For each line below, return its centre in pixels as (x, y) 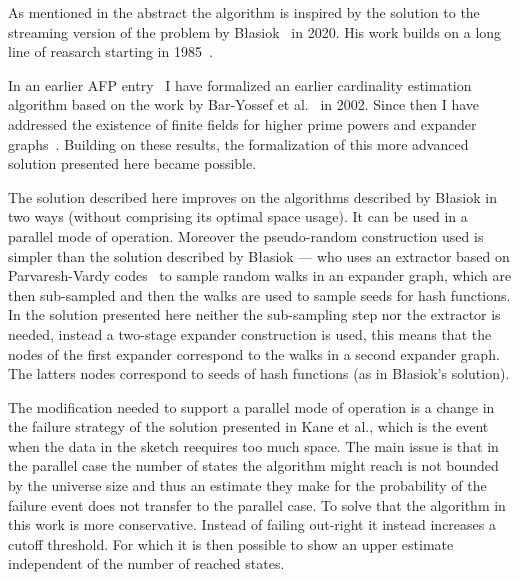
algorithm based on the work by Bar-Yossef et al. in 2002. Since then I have (244, 104)
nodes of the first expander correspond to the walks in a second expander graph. (254, 353)
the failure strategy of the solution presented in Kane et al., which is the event (248, 426)
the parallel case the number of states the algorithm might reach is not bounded (253, 465)
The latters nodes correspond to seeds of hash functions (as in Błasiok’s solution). (259, 373)
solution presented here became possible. (132, 163)
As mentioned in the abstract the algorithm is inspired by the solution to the (244, 12)
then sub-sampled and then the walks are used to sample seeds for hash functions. (259, 294)
